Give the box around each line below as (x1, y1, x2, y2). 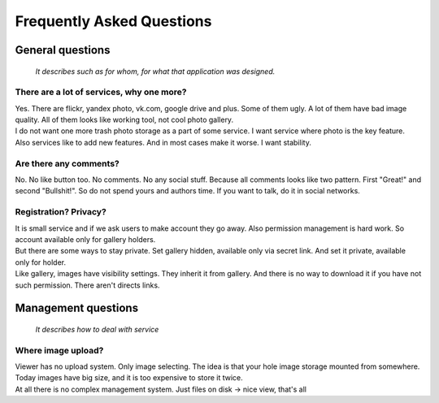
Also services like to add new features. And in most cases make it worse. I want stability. (15, 137, 312, 147)
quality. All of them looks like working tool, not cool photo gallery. (15, 115, 234, 125)
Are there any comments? (15, 158, 120, 169)
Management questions (15, 301, 138, 315)
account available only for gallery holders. (15, 234, 156, 244)
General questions (15, 43, 111, 57)
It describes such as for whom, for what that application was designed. (35, 66, 276, 76)
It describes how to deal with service (35, 324, 159, 334)
